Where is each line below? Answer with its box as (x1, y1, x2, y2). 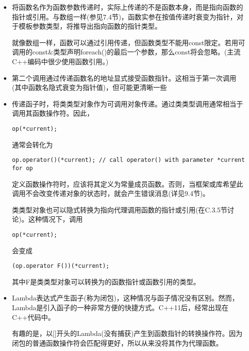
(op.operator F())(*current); (12, 263, 110, 270)
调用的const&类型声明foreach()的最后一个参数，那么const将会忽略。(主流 (12, 47, 241, 57)
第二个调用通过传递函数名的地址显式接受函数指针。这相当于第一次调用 (12, 72, 236, 83)
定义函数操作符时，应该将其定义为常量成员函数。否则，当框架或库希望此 (12, 178, 243, 189)
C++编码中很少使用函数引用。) (12, 56, 109, 66)
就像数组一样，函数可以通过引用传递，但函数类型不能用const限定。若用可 (12, 37, 245, 47)
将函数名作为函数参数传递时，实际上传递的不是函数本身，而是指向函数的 (12, 2, 243, 12)
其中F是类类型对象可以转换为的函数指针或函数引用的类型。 (12, 276, 200, 286)
